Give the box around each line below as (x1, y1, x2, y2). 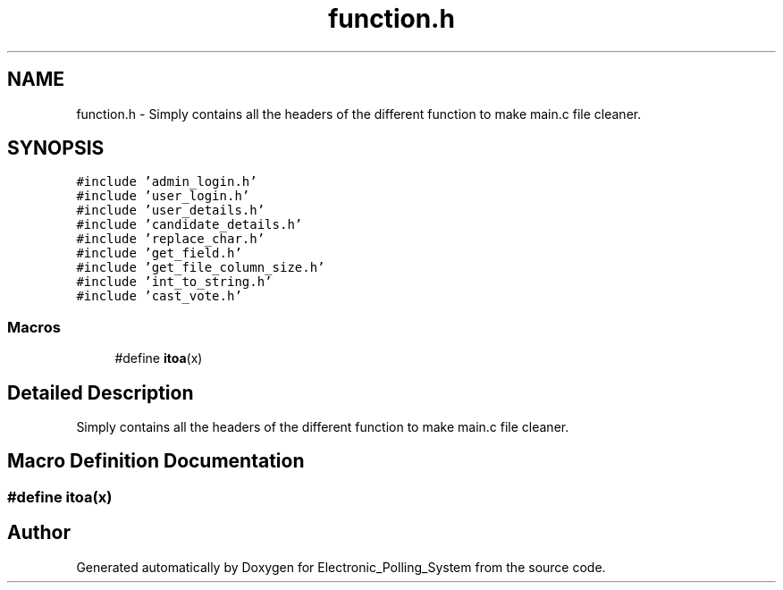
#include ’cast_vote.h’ (76, 289, 242, 304)
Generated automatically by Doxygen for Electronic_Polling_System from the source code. (76, 559, 606, 575)
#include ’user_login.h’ (76, 189, 250, 204)
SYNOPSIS (7, 137, 105, 160)
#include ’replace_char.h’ (76, 232, 265, 247)
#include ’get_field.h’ (76, 246, 242, 261)
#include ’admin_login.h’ (76, 174, 257, 190)
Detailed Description (7, 381, 194, 404)
